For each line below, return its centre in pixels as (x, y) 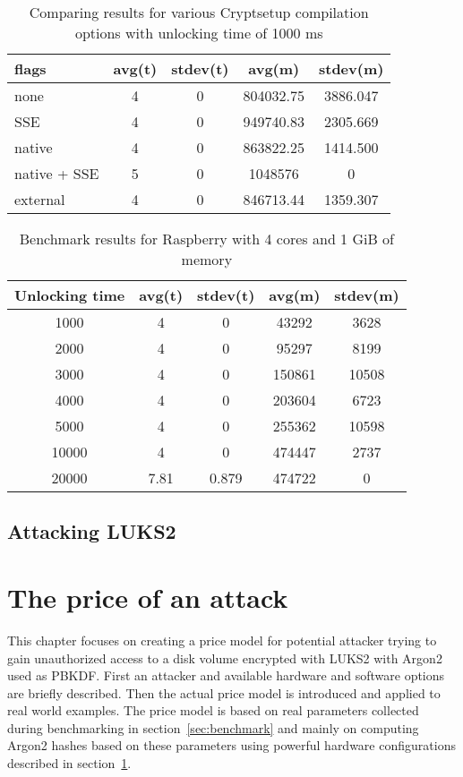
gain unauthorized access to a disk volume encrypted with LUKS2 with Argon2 (225, 657)
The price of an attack (148, 597)
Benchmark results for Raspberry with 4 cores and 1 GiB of (206, 239)
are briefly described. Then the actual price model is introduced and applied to (224, 692)
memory (207, 259)
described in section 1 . (69, 763)
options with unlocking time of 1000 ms (199, 33)
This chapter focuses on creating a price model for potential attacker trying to (222, 640)
